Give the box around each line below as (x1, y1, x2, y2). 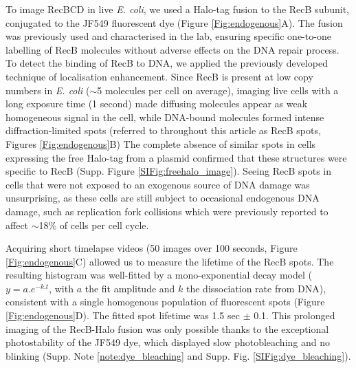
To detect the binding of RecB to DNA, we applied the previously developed (5, 56, 328, 70)
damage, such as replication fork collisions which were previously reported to (5, 204, 329, 218)
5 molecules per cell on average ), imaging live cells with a (97, 83, 339, 97)
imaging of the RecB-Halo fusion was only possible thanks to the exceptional (5, 321, 329, 336)
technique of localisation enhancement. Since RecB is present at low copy (5, 69, 313, 83)
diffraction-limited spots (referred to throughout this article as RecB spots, (5, 123, 321, 138)
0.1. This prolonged (254, 308, 335, 323)
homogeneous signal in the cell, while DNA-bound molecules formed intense (5, 109, 324, 124)
